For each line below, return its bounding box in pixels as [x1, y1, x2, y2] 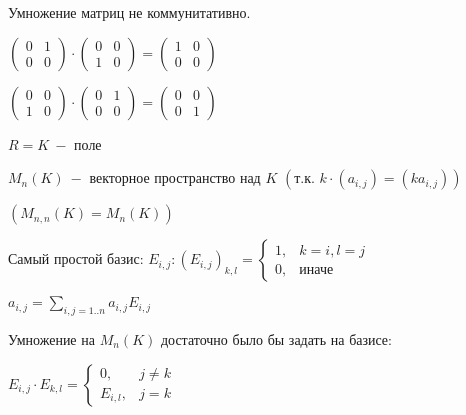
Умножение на [8, 328, 95, 349]
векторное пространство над [89, 167, 261, 188]
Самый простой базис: [8, 248, 144, 269]
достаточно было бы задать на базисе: [160, 328, 392, 349]
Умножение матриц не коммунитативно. [8, 2, 251, 22]
